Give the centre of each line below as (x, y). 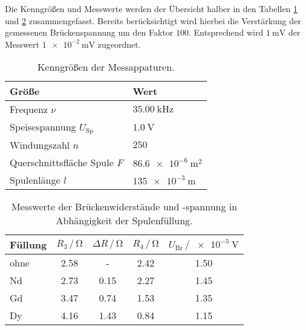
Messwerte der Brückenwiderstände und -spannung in (124, 207)
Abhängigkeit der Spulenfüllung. (124, 221)
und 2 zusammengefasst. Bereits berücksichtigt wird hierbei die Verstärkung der (153, 20)
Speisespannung (43, 127)
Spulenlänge (35, 180)
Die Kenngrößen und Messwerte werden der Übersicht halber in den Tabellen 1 (151, 8)
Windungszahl (40, 145)
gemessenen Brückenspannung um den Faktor (89, 32)
